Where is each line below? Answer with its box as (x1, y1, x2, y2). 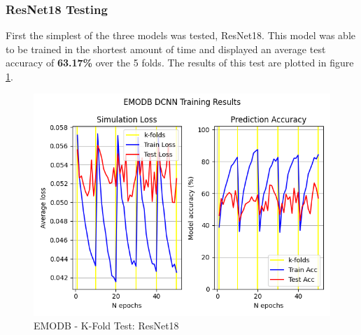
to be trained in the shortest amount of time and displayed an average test (6, 41, 326, 56)
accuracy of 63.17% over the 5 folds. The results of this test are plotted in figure (6, 55, 354, 70)
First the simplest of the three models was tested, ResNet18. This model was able (6, 28, 356, 43)
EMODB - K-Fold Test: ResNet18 (34, 318, 179, 333)
